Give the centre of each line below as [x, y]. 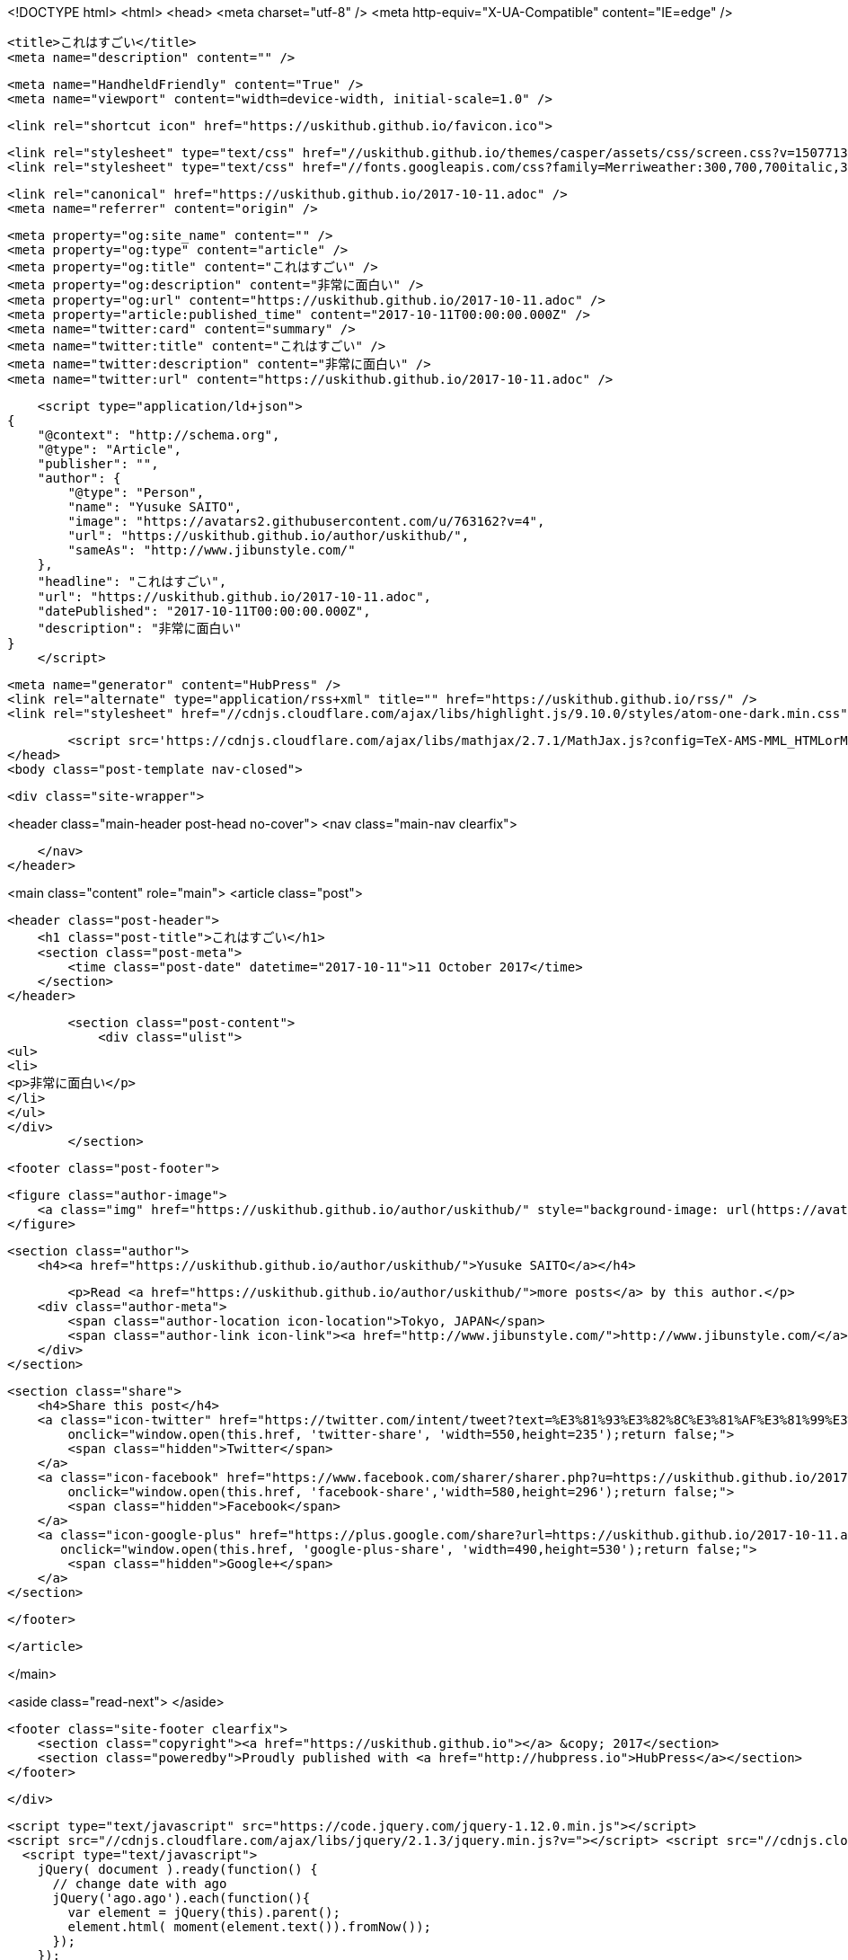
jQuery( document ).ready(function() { [177, 1869]
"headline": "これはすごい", [132, 581]
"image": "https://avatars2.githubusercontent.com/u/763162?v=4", [306, 521]
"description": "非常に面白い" [140, 628]
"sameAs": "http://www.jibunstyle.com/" [212, 550]
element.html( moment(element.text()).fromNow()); [250, 1927]
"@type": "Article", [109, 449]
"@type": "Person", [136, 492]
